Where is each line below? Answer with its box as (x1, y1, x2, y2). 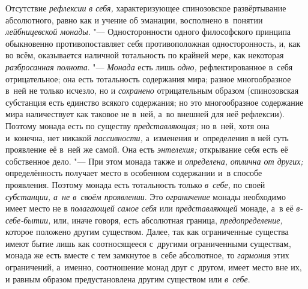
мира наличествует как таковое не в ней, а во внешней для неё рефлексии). (5, 108, 285, 120)
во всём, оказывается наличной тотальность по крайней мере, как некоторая (5, 49, 284, 61)
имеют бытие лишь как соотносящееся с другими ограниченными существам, (5, 237, 291, 249)
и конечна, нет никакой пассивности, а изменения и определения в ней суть (5, 131, 289, 144)
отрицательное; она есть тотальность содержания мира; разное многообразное (5, 72, 291, 85)
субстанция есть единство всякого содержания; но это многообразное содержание (5, 96, 304, 108)
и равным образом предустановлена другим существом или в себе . (5, 272, 250, 285)
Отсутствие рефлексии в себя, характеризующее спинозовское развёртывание (5, 2, 286, 14)
